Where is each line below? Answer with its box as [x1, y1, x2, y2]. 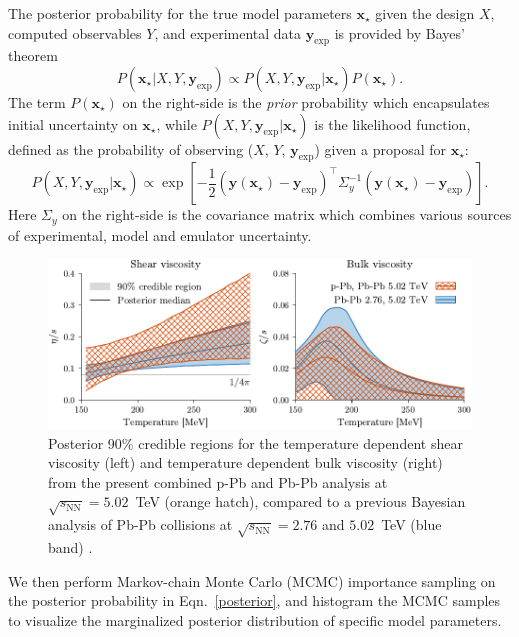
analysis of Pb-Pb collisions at [48, 514, 233, 535]
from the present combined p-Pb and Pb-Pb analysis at [48, 471, 388, 492]
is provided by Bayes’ [334, 22, 465, 43]
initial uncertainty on [8, 113, 138, 134]
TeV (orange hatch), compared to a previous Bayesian [135, 491, 466, 512]
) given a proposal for [314, 138, 447, 159]
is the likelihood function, [314, 113, 471, 134]
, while [156, 113, 197, 134]
